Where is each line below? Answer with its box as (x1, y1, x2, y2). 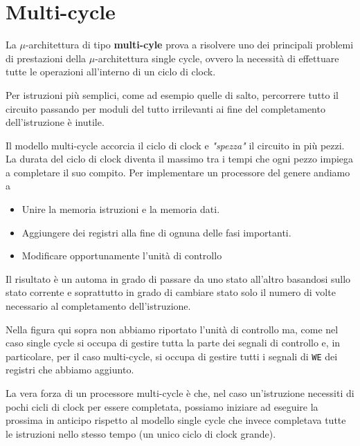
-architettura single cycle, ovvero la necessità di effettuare (95, 50, 339, 65)
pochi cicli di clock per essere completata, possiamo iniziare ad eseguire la (6, 399, 318, 414)
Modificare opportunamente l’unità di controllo (21, 248, 222, 263)
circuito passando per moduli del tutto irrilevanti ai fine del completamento (6, 101, 325, 115)
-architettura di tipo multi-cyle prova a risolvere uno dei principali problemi (25, 37, 354, 52)
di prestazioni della (6, 50, 87, 65)
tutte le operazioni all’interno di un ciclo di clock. (6, 64, 216, 79)
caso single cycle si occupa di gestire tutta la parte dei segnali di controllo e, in (6, 335, 341, 350)
